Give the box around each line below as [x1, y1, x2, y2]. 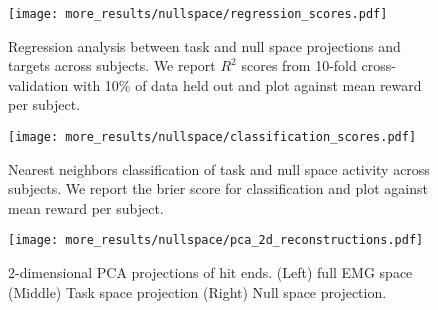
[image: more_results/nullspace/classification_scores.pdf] [8, 130, 417, 145]
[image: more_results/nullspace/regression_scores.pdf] [8, 7, 388, 21]
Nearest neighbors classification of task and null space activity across [8, 158, 430, 179]
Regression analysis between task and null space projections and [8, 35, 401, 56]
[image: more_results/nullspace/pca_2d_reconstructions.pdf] [8, 233, 424, 248]
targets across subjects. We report [8, 55, 216, 76]
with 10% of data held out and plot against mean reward [72, 74, 422, 95]
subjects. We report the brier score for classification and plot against [8, 178, 428, 199]
